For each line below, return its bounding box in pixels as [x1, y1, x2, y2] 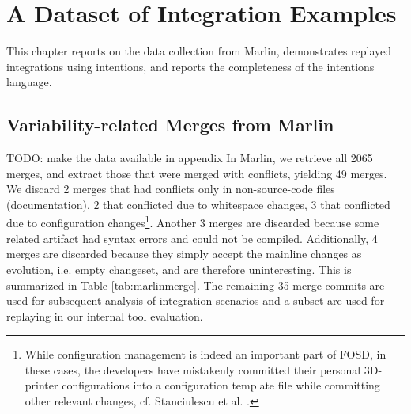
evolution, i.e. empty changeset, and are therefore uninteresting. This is [6, 260, 352, 277]
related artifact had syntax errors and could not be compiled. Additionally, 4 [6, 230, 378, 246]
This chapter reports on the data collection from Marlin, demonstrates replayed [6, 43, 392, 59]
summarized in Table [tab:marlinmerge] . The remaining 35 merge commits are [6, 276, 385, 293]
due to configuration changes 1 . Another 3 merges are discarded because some [6, 212, 379, 231]
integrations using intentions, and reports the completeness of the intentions [6, 58, 375, 74]
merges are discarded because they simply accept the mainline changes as [6, 245, 362, 262]
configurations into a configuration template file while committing [62, 377, 380, 393]
